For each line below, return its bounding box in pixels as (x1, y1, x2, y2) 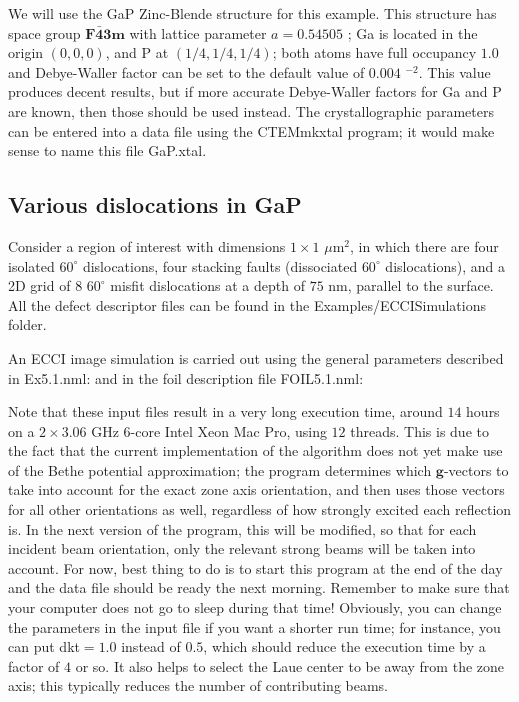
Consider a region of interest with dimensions (8, 235, 286, 256)
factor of (8, 655, 60, 676)
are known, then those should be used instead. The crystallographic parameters (8, 100, 494, 121)
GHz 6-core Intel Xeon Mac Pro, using (91, 420, 327, 441)
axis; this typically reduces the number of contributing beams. (8, 675, 389, 696)
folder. (8, 314, 47, 335)
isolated (8, 255, 55, 276)
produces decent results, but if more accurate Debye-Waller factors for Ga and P (8, 81, 502, 102)
